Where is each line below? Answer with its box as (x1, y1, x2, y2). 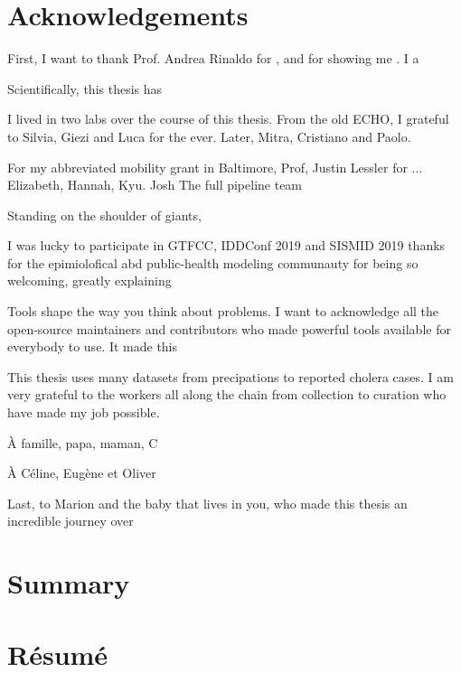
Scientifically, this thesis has (7, 79, 163, 98)
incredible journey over (7, 511, 134, 530)
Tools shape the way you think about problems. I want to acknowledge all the (7, 302, 439, 321)
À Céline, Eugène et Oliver (7, 463, 156, 482)
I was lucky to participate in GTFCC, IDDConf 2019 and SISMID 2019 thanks (7, 236, 446, 255)
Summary (7, 565, 130, 602)
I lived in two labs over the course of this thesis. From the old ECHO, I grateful (7, 109, 449, 128)
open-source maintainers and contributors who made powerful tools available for (7, 319, 451, 338)
